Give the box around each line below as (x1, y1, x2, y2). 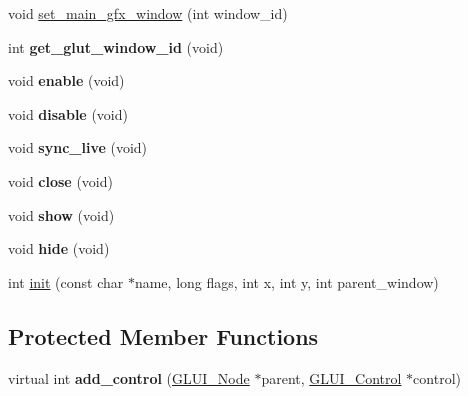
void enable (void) (8, 70, 125, 91)
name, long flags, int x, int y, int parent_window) (134, 271, 439, 292)
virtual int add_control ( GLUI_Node (8, 367, 250, 388)
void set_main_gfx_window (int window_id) (8, 3, 288, 23)
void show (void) (8, 204, 115, 225)
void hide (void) (8, 238, 110, 259)
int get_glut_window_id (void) (8, 36, 224, 57)
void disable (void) (8, 103, 128, 124)
